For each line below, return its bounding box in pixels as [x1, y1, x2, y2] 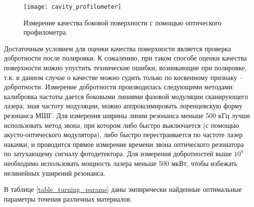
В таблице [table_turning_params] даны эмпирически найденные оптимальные [4, 184, 242, 194]
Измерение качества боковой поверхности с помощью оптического [23, 17, 222, 27]
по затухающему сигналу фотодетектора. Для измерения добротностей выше [4, 148, 232, 159]
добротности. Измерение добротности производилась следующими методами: [4, 82, 234, 92]
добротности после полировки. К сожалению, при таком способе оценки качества [4, 53, 247, 63]
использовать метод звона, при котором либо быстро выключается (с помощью [4, 120, 239, 130]
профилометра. [23, 27, 68, 37]
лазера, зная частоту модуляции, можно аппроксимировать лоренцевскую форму [4, 101, 243, 111]
